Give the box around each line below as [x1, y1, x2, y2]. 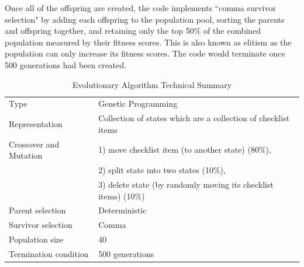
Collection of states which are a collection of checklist [98, 112, 290, 124]
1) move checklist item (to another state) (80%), [98, 143, 271, 156]
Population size [9, 233, 64, 245]
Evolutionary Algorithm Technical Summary [72, 78, 232, 90]
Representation [9, 118, 63, 130]
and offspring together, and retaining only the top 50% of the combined [5, 24, 261, 37]
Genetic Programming [98, 97, 178, 110]
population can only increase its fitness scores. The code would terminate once [5, 47, 285, 59]
